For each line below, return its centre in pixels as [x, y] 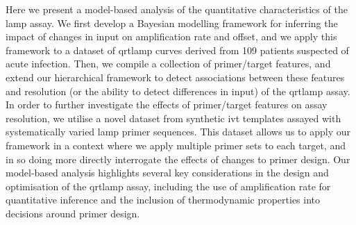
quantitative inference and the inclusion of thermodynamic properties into [163, 200]
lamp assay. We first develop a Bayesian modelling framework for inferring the [172, 23]
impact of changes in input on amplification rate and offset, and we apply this [171, 36]
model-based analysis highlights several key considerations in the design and [167, 173]
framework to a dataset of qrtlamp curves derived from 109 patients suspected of [177, 50]
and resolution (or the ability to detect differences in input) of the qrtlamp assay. [178, 91]
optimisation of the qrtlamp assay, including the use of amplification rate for [168, 186]
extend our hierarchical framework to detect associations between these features [175, 77]
